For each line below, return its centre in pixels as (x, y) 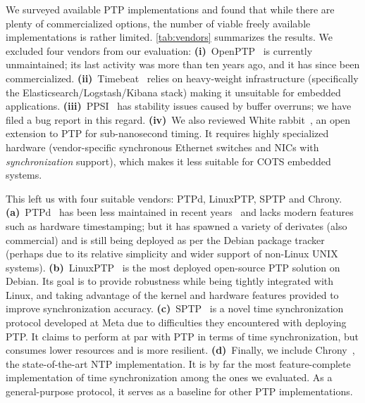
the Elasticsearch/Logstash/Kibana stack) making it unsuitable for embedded (173, 92)
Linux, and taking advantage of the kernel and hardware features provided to (172, 294)
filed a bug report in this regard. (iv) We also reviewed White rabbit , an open (178, 119)
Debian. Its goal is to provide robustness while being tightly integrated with (170, 281)
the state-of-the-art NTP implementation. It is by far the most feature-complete (178, 363)
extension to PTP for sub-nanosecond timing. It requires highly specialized (167, 133)
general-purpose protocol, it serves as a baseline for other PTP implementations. (179, 391)
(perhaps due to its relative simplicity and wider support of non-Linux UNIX (172, 254)
